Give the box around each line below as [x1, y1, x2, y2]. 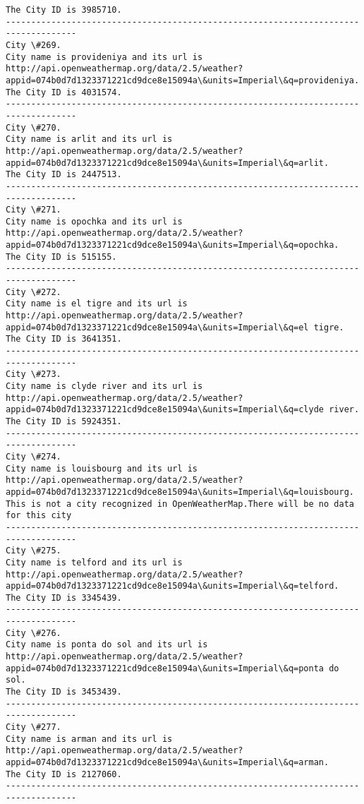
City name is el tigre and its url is [6, 299, 188, 309]
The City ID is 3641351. [6, 334, 122, 344]
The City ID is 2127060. [6, 769, 122, 779]
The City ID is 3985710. [6, 5, 122, 15]
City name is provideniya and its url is [6, 52, 203, 62]
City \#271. [6, 205, 61, 215]
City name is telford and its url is [6, 557, 183, 568]
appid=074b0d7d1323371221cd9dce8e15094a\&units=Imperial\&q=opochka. [6, 240, 339, 251]
